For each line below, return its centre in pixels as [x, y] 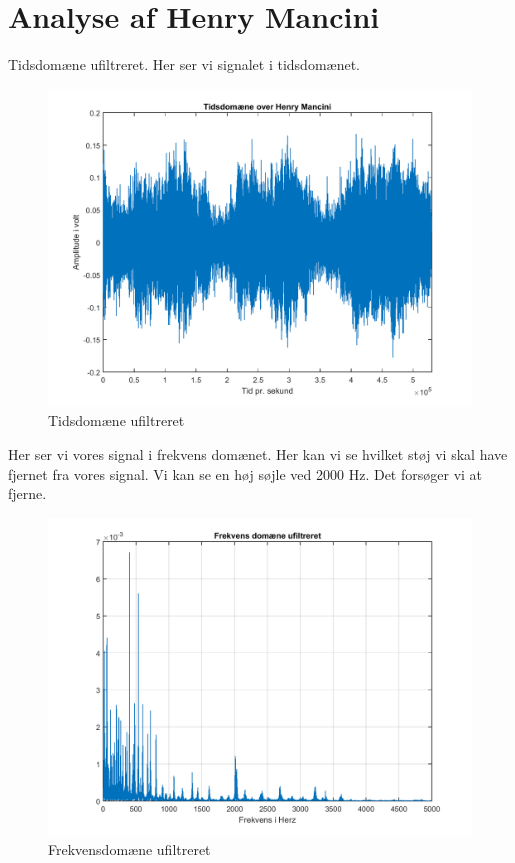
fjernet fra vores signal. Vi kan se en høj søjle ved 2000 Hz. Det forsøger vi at [245, 473]
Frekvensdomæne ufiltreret [129, 849]
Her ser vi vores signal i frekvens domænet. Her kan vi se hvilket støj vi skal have [258, 453]
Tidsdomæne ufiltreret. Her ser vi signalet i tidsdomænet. [184, 64]
